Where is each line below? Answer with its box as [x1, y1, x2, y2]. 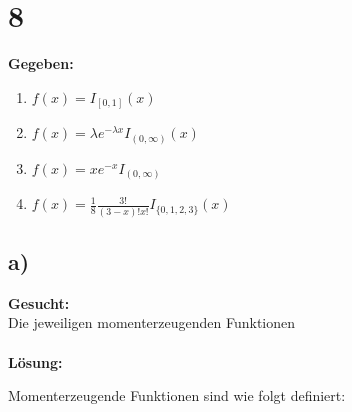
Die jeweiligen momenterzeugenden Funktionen [8, 312, 296, 333]
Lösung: [8, 351, 63, 372]
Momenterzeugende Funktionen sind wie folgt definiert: [8, 385, 346, 406]
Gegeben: [8, 53, 74, 74]
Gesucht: [8, 292, 70, 313]
